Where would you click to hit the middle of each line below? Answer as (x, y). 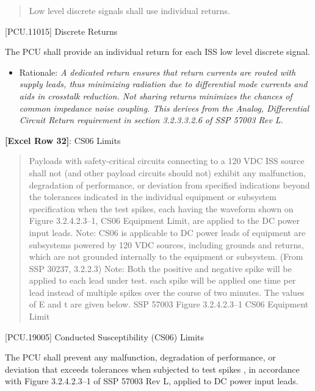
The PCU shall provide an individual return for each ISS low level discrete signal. (157, 52)
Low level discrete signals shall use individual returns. (129, 10)
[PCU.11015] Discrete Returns (61, 31)
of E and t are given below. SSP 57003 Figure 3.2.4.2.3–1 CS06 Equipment (169, 304)
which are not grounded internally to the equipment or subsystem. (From (166, 256)
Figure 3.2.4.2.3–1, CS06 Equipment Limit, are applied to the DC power (164, 221)
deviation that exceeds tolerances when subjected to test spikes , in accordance (152, 369)
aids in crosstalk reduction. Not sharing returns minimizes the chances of (156, 95)
